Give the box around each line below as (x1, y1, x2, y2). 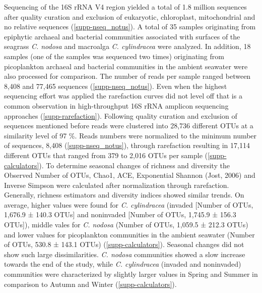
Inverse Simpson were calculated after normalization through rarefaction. (4, 179, 229, 190)
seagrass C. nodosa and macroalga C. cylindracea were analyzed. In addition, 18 (4, 41, 251, 52)
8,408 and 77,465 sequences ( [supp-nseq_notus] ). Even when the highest (4, 80, 227, 91)
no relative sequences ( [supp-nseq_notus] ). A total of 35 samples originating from (4, 21, 256, 32)
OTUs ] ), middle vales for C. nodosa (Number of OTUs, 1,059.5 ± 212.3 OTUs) (4, 219, 248, 230)
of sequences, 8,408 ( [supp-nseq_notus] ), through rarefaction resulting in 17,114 (4, 140, 250, 151)
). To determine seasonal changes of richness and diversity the (39, 160, 230, 170)
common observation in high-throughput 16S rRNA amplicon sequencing (4, 100, 229, 111)
